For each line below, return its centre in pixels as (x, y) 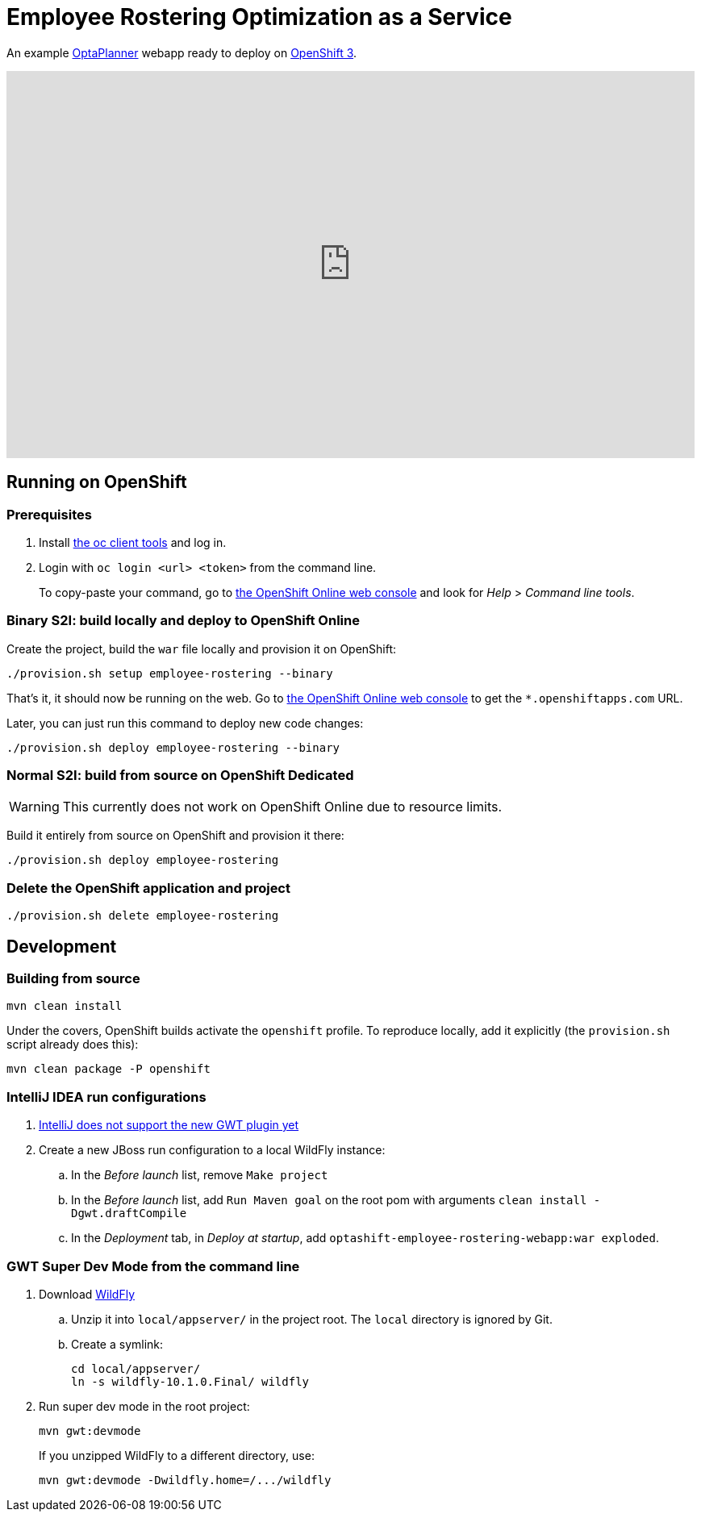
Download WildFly (87, 1294)
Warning (34, 807)
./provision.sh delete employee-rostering (143, 916)
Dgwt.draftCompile (129, 1214)
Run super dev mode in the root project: (144, 1406)
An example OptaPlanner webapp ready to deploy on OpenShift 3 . (182, 52)
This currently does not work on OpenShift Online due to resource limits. (282, 807)
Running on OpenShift (97, 482)
